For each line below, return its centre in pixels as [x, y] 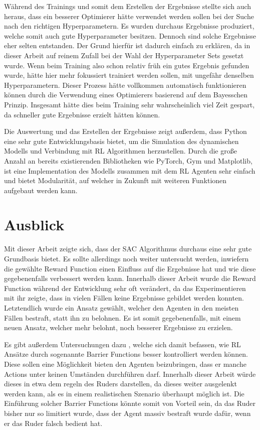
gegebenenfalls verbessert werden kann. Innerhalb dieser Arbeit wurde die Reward [130, 278]
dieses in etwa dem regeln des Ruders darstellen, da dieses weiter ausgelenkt [120, 384]
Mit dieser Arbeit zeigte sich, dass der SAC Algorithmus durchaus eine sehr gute [128, 249]
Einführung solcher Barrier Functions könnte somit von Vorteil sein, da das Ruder [130, 403]
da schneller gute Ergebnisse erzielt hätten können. [82, 114]
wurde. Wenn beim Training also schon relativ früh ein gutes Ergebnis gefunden [127, 65]
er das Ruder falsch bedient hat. [53, 423]
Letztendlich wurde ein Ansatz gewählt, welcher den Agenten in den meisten [121, 307]
